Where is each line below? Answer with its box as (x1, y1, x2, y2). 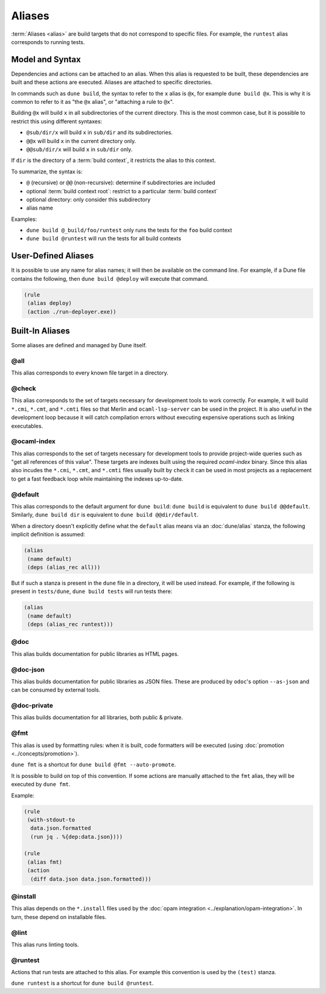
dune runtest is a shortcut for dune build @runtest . (11, 980, 154, 987)
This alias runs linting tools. (11, 941, 79, 948)
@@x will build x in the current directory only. (26, 137, 136, 144)
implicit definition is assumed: (11, 531, 86, 538)
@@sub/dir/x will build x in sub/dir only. (26, 146, 133, 153)
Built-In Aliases (11, 325, 71, 336)
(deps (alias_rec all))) (27, 563, 101, 571)
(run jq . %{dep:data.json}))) (30, 833, 123, 840)
